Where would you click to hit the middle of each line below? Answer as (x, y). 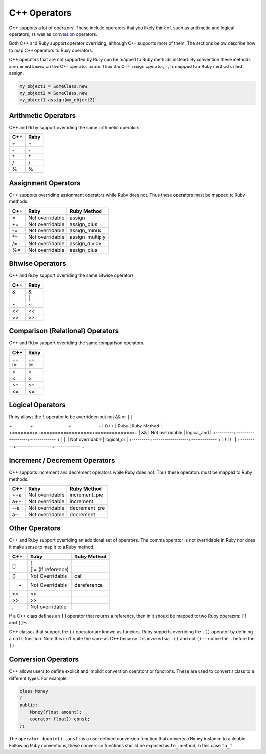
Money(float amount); (56, 712)
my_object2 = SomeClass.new (53, 93)
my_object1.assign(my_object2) (57, 100)
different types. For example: (38, 678)
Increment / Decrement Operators (62, 460)
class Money (34, 691)
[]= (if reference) (50, 569)
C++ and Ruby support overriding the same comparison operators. (77, 343)
